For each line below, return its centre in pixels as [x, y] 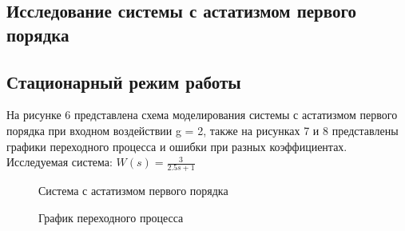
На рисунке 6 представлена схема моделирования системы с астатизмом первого [202, 115]
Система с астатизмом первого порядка [133, 191]
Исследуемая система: [60, 162]
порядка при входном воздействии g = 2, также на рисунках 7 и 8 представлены [202, 130]
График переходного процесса [111, 218]
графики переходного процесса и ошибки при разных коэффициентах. [177, 146]
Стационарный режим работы [124, 81]
